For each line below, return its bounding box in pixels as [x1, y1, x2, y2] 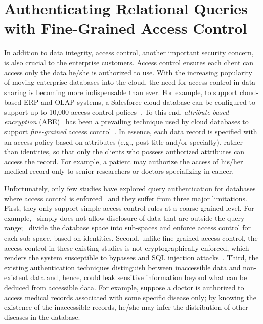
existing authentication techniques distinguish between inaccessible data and [4, 262, 241, 272]
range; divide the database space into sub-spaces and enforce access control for [4, 222, 251, 233]
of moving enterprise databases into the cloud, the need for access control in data [4, 77, 256, 87]
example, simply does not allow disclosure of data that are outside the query [4, 212, 245, 223]
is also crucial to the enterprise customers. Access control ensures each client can [4, 57, 254, 67]
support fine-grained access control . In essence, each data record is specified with [4, 126, 257, 137]
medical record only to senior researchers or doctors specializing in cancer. [4, 166, 234, 176]
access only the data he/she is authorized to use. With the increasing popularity [4, 67, 252, 77]
